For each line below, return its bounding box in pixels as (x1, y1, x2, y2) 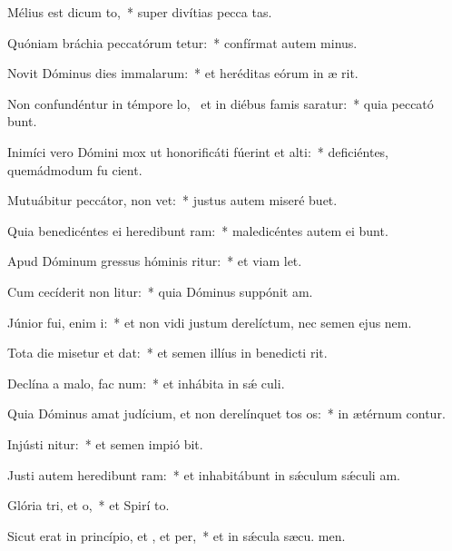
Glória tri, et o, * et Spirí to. (7, 496, 170, 515)
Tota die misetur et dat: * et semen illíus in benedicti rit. (7, 343, 328, 362)
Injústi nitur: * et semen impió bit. (7, 434, 203, 453)
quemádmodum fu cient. (7, 160, 142, 179)
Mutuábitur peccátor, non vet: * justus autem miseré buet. (7, 191, 338, 210)
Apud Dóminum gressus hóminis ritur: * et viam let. (7, 251, 302, 271)
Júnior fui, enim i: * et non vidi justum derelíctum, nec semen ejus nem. (7, 312, 412, 331)
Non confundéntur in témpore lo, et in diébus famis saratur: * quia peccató (7, 93, 434, 113)
